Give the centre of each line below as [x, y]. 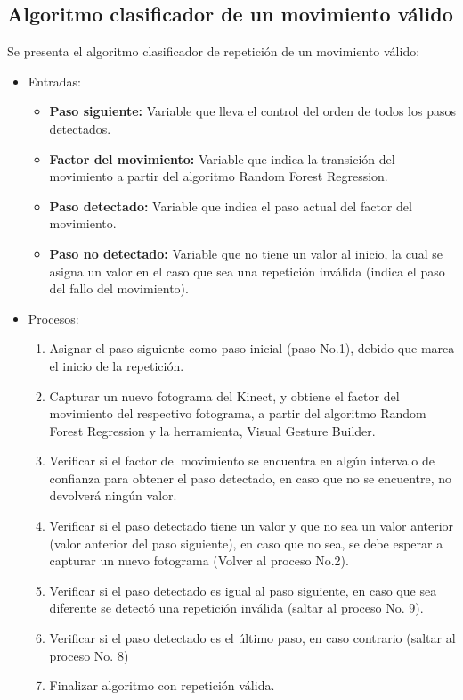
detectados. [80, 128]
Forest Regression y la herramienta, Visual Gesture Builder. [212, 430]
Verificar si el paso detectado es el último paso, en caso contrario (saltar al [252, 638]
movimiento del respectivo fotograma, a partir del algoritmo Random [238, 413]
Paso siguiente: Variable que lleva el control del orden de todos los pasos [252, 111]
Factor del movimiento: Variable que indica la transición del [222, 158]
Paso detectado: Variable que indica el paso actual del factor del [231, 206]
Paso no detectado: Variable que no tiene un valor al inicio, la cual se [246, 253]
